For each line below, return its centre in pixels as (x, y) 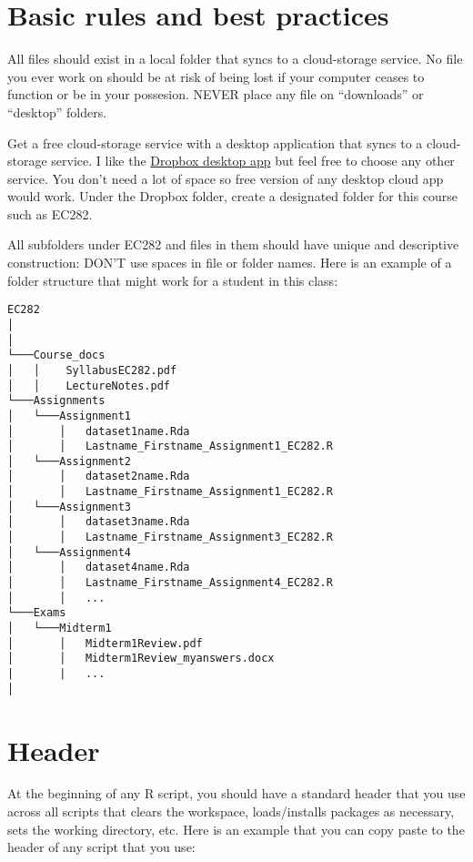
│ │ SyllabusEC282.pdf (92, 370)
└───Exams (37, 613)
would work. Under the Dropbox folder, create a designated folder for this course (233, 196)
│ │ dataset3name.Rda (99, 522)
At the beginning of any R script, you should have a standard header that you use (236, 793)
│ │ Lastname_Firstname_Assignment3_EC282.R (170, 537)
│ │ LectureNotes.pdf (89, 385)
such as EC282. (50, 213)
